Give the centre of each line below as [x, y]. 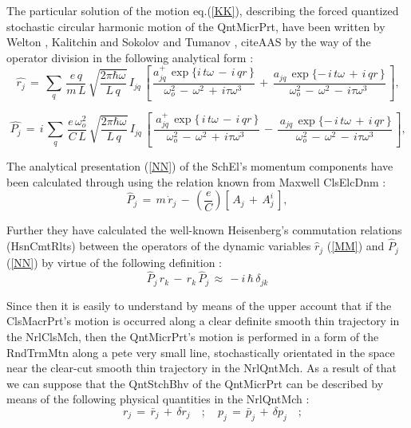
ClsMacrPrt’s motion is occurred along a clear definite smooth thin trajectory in [203, 321]
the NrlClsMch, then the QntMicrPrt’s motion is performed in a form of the [193, 336]
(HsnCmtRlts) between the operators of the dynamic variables [159, 246]
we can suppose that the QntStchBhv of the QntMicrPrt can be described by [195, 383]
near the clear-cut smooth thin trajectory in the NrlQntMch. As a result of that [202, 368]
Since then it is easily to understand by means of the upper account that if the [199, 305]
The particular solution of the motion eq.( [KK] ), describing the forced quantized [203, 10]
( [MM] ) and [356, 246]
